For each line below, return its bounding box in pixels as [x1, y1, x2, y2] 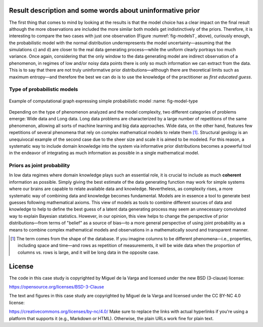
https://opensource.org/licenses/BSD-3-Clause [9, 284, 104, 290]
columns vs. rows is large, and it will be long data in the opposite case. [18, 249, 159, 255]
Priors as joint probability [9, 162, 70, 169]
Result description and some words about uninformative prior [9, 6, 200, 15]
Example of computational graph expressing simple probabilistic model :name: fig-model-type [9, 98, 198, 104]
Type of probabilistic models [9, 86, 78, 93]
